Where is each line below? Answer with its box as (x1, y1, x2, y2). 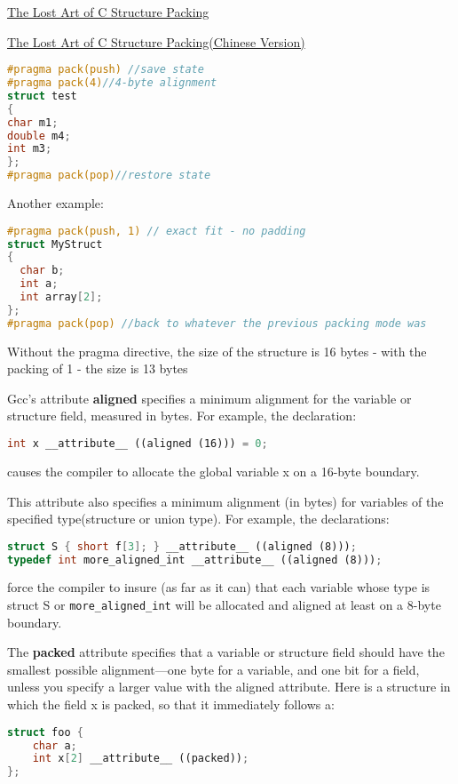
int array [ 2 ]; (20, 291, 103, 304)
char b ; (20, 264, 65, 277)
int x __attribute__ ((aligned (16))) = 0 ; (7, 437, 268, 451)
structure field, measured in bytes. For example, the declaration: (7, 406, 357, 425)
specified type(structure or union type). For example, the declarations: (7, 509, 390, 528)
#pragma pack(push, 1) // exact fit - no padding (7, 224, 306, 237)
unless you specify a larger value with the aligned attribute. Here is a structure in (7, 677, 451, 696)
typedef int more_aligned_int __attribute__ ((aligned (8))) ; (7, 553, 383, 566)
